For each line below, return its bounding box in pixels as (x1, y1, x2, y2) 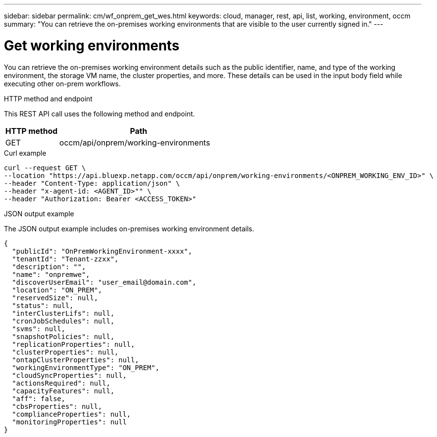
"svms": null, (12, 324, 66, 333)
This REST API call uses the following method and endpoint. (4, 109, 195, 118)
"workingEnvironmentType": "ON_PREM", (12, 363, 160, 372)
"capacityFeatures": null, (12, 387, 115, 395)
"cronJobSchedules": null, (12, 317, 115, 325)
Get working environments (4, 37, 180, 54)
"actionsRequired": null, (12, 379, 111, 387)
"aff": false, (12, 394, 66, 403)
